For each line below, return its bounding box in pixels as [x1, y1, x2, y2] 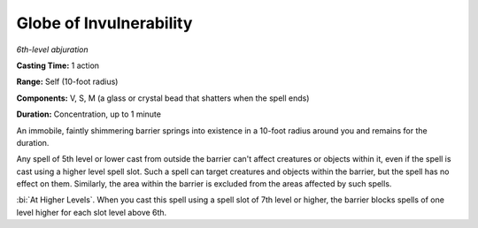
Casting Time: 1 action [16, 60, 100, 71]
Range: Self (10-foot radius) [16, 76, 119, 87]
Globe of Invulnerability [16, 13, 193, 33]
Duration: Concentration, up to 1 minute [16, 109, 161, 119]
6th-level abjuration [16, 44, 89, 55]
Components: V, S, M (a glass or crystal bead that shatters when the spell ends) [16, 93, 310, 103]
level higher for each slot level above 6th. [16, 207, 167, 217]
